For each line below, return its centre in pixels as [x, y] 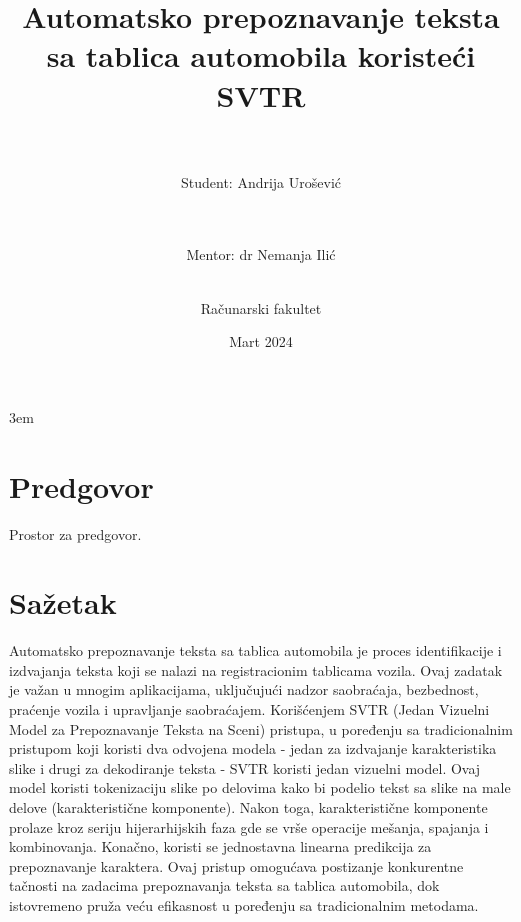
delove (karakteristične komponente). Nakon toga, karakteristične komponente [248, 807]
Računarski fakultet [261, 307]
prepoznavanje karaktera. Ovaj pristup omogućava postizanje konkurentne [236, 865]
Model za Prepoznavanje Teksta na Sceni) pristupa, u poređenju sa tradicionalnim [261, 728]
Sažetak [63, 602]
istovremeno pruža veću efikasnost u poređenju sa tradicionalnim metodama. [244, 905]
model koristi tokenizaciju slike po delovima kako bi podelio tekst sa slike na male [260, 787]
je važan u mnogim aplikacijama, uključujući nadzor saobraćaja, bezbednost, [244, 689]
